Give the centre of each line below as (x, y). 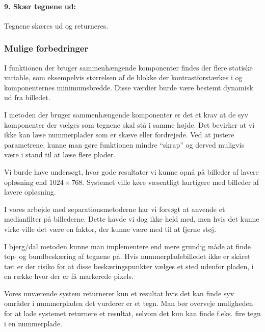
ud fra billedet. (27, 97)
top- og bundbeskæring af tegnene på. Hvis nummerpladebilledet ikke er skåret (127, 256)
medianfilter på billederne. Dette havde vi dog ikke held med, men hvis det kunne (132, 219)
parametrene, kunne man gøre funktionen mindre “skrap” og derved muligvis (124, 144)
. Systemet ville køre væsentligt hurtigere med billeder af (171, 182)
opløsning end (26, 182)
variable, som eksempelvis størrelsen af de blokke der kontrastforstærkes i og (123, 77)
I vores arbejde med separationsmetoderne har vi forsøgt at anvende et (115, 209)
